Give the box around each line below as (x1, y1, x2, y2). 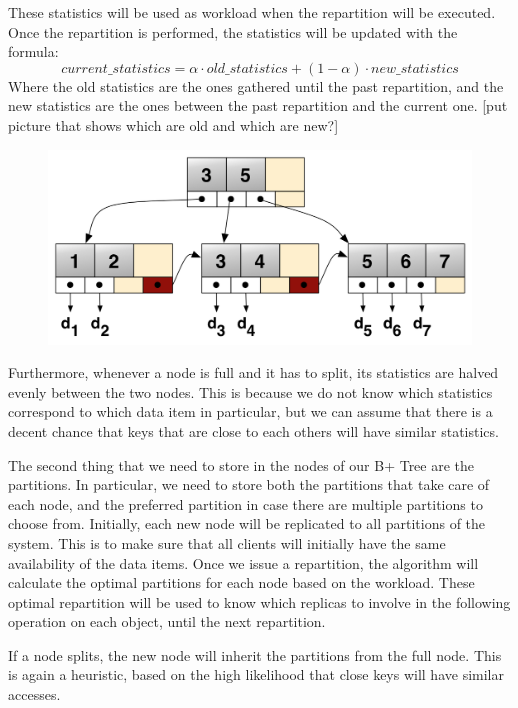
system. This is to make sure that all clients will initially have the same (8, 532, 446, 553)
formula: (8, 41, 59, 62)
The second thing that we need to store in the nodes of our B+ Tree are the (8, 454, 475, 475)
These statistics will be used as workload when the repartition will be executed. (8, 2, 496, 22)
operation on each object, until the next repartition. (8, 611, 326, 632)
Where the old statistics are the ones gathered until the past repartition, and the (8, 75, 504, 96)
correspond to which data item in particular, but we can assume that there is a (8, 401, 493, 422)
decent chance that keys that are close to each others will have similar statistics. (8, 420, 499, 441)
